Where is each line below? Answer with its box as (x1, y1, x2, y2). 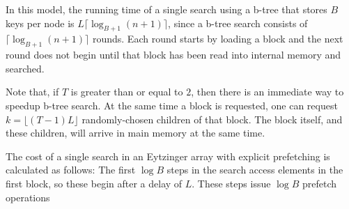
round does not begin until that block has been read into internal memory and (6, 47, 341, 62)
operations (6, 189, 50, 204)
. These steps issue (192, 176, 271, 190)
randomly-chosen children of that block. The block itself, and (82, 111, 343, 126)
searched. (6, 61, 45, 75)
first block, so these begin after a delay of (6, 176, 183, 190)
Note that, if (6, 84, 59, 99)
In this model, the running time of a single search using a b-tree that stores (6, 2, 327, 16)
